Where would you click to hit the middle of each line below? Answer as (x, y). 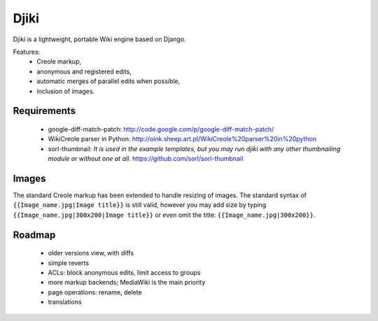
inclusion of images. (65, 91)
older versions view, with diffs (91, 253)
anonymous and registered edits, (84, 71)
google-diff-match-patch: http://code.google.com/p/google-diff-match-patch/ (161, 129)
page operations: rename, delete (95, 292)
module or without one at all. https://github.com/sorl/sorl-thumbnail (146, 159)
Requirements (44, 111)
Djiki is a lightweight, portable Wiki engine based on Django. (99, 39)
